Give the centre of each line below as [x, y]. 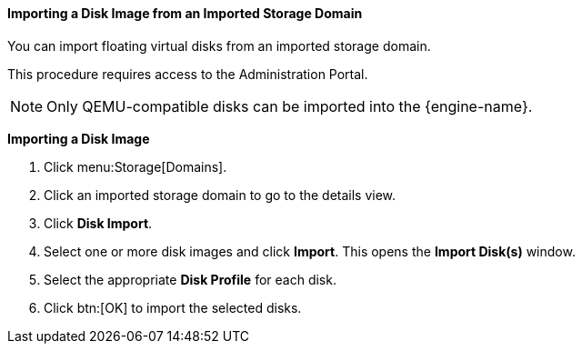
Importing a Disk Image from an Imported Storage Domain [185, 13]
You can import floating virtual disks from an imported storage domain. [219, 45]
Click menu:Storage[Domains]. [135, 166]
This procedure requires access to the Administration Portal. [188, 74]
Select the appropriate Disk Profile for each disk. [190, 279]
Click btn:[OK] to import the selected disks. [173, 307]
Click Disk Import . [98, 223]
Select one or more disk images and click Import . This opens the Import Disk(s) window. [310, 251]
